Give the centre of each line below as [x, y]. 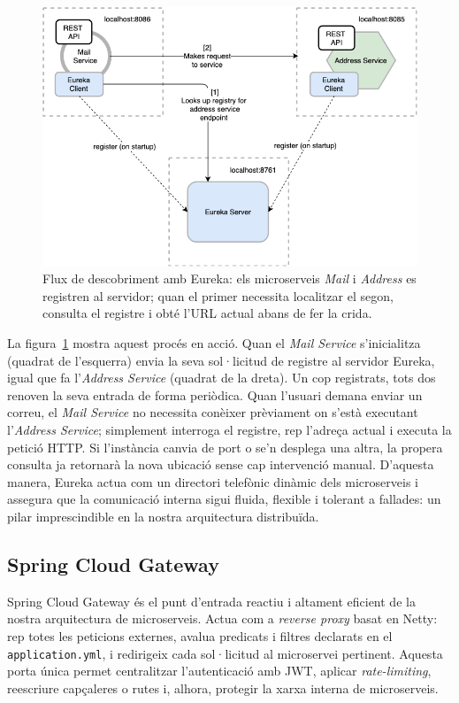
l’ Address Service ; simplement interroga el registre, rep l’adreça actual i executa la [229, 429]
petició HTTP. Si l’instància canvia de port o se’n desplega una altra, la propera [225, 447]
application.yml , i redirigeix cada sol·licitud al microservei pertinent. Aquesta [225, 653]
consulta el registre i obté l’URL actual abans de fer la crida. [207, 313]
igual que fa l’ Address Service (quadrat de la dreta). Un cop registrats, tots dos [222, 378]
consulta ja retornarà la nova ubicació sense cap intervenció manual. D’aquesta [221, 464]
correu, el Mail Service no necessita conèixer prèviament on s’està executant [213, 412]
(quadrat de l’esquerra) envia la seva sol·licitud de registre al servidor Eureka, [221, 360]
